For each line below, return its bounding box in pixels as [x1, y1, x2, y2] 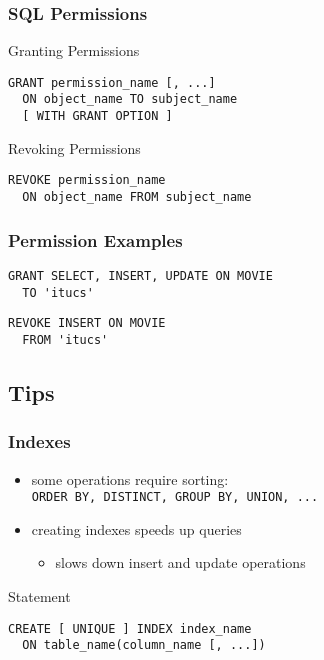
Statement [8, 585, 71, 606]
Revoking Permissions [8, 137, 141, 158]
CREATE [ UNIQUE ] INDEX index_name [8, 621, 252, 636]
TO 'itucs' [22, 285, 94, 300]
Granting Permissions [8, 40, 140, 61]
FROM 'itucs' [22, 332, 109, 347]
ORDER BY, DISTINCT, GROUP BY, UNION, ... [31, 490, 319, 505]
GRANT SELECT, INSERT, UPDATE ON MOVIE [8, 268, 273, 283]
